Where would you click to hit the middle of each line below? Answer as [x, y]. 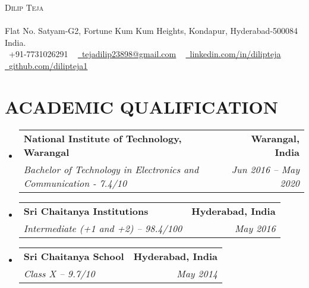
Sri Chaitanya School [74, 256]
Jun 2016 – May [265, 169]
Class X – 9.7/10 [59, 273]
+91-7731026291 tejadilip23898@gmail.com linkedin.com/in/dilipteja [145, 54]
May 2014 [197, 273]
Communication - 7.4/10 [75, 183]
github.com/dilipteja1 [48, 65]
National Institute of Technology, [103, 138]
